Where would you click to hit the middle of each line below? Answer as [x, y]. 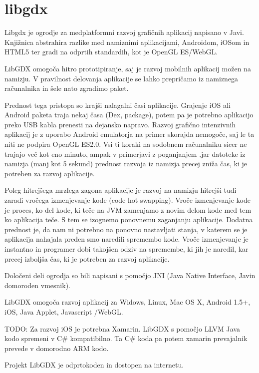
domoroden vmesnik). [37, 285]
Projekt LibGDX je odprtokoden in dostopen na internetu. [94, 365]
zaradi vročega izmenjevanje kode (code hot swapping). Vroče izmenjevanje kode [128, 200]
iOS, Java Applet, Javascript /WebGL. [64, 311]
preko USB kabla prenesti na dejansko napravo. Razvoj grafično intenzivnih [120, 124]
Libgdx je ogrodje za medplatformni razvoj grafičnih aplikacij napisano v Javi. [124, 32]
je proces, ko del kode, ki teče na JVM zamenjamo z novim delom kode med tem [128, 209]
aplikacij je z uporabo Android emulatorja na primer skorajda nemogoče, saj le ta [129, 134]
